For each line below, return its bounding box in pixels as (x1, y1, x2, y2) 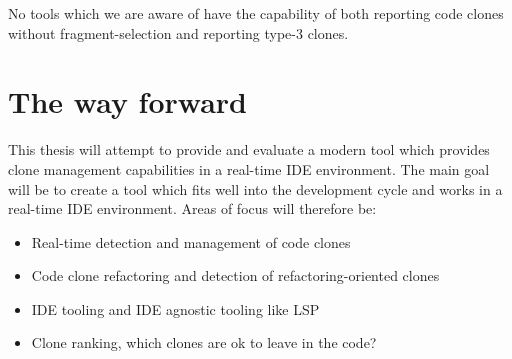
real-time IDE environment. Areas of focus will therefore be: (8, 198, 377, 219)
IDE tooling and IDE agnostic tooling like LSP (31, 298, 320, 319)
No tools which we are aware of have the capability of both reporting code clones (8, 3, 504, 23)
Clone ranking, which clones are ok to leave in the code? (31, 332, 377, 353)
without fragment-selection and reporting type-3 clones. (8, 22, 349, 43)
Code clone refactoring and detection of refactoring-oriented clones (31, 265, 440, 286)
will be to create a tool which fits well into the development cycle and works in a (8, 178, 503, 199)
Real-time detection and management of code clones (31, 231, 351, 252)
